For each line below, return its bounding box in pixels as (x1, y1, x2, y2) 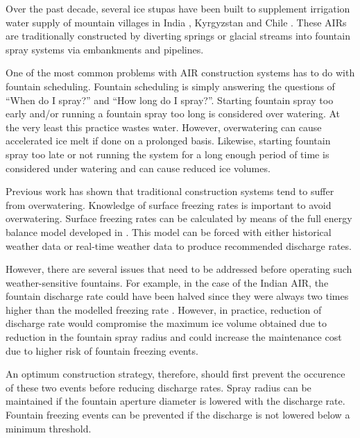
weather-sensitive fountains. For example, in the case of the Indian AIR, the (6, 275, 329, 289)
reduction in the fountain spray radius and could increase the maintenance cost (6, 330, 342, 344)
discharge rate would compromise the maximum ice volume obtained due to (6, 316, 327, 330)
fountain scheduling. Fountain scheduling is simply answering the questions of (6, 78, 335, 93)
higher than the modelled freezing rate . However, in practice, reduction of (6, 302, 322, 317)
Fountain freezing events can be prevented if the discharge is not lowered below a (6, 407, 350, 422)
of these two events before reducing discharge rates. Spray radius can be (6, 380, 311, 394)
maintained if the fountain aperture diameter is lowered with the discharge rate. (6, 394, 345, 408)
